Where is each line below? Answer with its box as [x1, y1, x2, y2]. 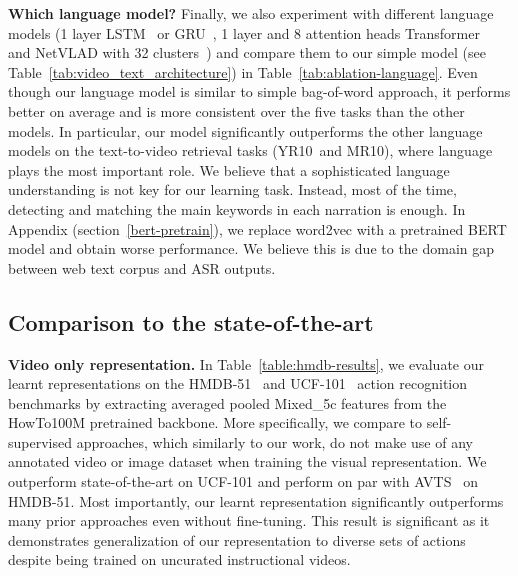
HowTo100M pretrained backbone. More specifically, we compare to [8, 412, 423, 433]
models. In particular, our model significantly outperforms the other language [8, 120, 483, 141]
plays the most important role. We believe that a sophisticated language [8, 159, 450, 180]
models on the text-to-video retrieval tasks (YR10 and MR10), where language [8, 140, 493, 161]
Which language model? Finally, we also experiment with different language [8, 3, 494, 23]
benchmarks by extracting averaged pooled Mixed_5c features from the [8, 392, 447, 413]
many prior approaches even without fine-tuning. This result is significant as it [8, 510, 490, 531]
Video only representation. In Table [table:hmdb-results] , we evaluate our [8, 353, 484, 374]
